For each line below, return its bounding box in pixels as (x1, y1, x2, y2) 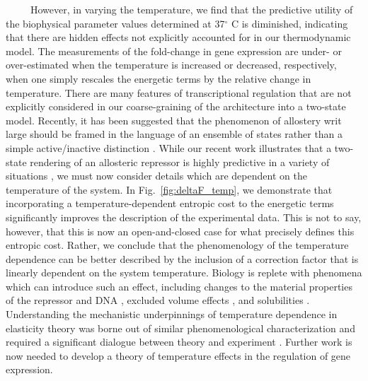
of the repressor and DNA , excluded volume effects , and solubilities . (6, 293, 310, 307)
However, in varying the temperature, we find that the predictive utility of (30, 2, 353, 16)
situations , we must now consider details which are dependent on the (6, 168, 307, 183)
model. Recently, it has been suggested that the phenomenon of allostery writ (6, 112, 342, 127)
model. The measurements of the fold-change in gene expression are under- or (6, 43, 342, 58)
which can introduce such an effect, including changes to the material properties (6, 279, 352, 293)
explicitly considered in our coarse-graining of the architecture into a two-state (6, 99, 346, 114)
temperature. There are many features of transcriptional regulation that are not (6, 85, 352, 100)
